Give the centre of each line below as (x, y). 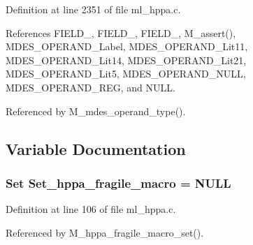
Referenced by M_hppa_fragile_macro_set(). (105, 232)
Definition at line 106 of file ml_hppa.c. (91, 209)
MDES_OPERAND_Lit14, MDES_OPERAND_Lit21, (126, 60)
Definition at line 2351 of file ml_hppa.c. (93, 9)
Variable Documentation (96, 148)
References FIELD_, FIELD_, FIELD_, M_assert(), (121, 32)
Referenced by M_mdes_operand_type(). (96, 111)
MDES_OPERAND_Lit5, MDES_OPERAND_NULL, (126, 74)
